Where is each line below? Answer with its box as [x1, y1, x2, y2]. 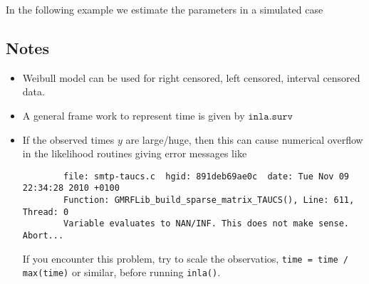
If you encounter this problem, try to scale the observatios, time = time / [22, 251, 348, 265]
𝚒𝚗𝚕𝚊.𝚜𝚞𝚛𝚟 [248, 111, 293, 122]
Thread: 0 [22, 206, 69, 217]
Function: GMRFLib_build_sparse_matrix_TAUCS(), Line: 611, [63, 195, 355, 206]
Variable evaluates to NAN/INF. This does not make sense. [63, 219, 349, 229]
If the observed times [22, 132, 115, 147]
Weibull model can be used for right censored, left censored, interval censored [22, 70, 360, 85]
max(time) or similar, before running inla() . [22, 265, 221, 280]
